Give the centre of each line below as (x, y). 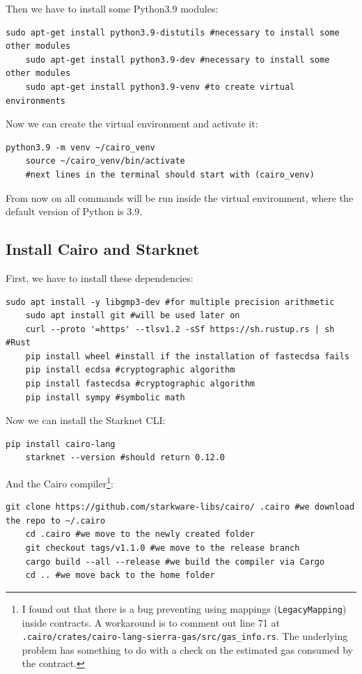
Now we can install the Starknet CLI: (86, 420)
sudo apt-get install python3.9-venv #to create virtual (160, 87)
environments (36, 101)
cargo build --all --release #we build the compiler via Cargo (175, 562)
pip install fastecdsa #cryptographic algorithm (140, 384)
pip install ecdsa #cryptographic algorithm (130, 370)
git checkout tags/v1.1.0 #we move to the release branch (163, 548)
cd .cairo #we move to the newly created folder (140, 534)
